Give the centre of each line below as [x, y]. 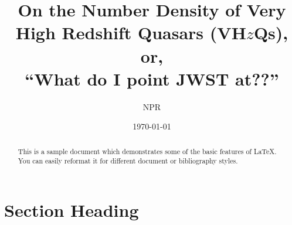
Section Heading [72, 209]
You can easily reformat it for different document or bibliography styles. [128, 161]
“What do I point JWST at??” [152, 78]
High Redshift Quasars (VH [131, 33]
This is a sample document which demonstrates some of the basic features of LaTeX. [147, 151]
